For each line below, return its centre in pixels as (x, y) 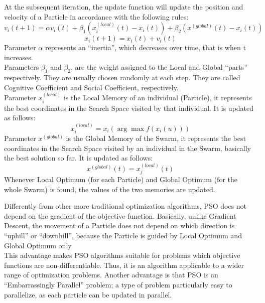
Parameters (22, 67)
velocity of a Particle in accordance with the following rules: (96, 16)
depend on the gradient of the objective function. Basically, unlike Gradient (120, 215)
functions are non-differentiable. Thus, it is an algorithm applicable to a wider (124, 265)
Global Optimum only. (39, 245)
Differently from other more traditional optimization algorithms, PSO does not (125, 206)
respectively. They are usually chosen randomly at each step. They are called (122, 78)
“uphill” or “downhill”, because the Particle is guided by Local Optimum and (123, 235)
